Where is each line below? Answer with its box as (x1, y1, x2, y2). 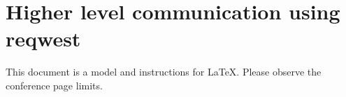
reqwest (6, 24, 81, 53)
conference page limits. (6, 78, 103, 92)
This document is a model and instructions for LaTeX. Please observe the (6, 64, 322, 79)
